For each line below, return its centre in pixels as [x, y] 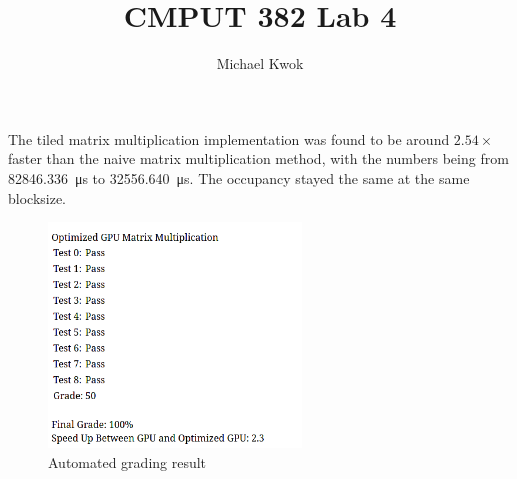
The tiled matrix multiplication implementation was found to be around [229, 138]
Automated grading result [127, 461]
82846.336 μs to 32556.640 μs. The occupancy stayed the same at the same [239, 177]
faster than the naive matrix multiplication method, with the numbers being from [258, 158]
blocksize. [37, 197]
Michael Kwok [260, 63]
